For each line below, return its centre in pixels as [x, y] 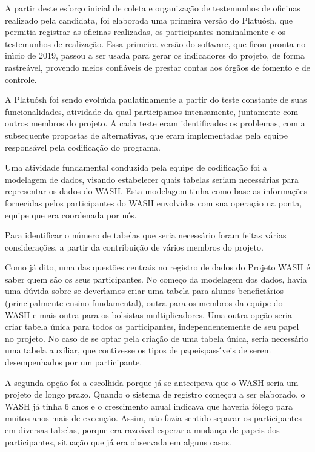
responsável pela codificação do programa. [83, 147]
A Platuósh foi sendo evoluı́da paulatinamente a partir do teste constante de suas [156, 100]
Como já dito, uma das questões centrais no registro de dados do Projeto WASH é [157, 267]
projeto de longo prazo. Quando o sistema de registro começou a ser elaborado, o [155, 394]
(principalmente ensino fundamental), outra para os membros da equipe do [144, 303]
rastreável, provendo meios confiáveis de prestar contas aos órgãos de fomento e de [157, 67]
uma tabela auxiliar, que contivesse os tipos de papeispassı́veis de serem [138, 350]
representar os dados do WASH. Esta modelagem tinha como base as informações [156, 191]
